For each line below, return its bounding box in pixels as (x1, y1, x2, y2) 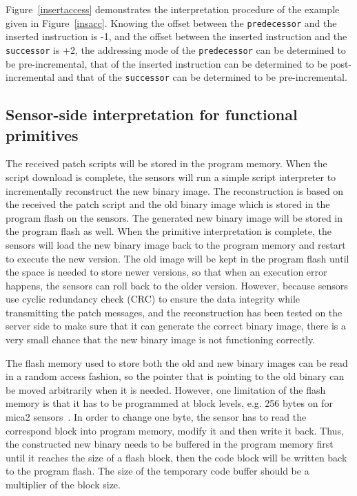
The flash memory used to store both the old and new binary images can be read (6, 355, 348, 370)
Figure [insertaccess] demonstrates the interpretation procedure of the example (6, 2, 340, 16)
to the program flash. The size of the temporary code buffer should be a (6, 464, 309, 478)
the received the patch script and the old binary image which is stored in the (6, 197, 330, 211)
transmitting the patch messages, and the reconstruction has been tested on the (6, 305, 343, 319)
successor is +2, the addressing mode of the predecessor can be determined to (6, 42, 346, 57)
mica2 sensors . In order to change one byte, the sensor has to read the (6, 410, 307, 424)
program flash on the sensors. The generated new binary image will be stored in (6, 210, 343, 225)
